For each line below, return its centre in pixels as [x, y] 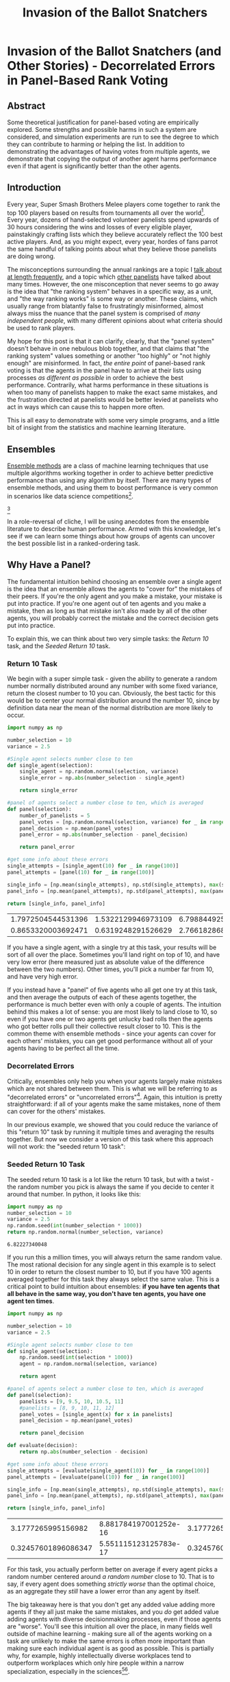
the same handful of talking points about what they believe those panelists [112, 249]
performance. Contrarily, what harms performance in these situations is [108, 385]
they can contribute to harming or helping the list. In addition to [96, 144]
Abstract [26, 105]
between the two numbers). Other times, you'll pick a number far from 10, [111, 969]
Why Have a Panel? [49, 565]
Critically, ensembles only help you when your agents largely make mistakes [115, 1081]
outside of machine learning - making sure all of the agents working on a [110, 1634]
